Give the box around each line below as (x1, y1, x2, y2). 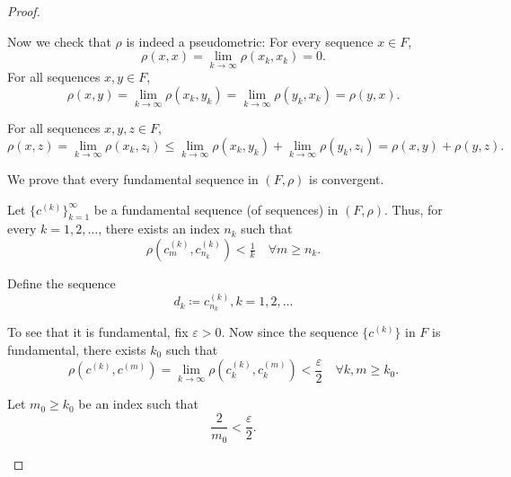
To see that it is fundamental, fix (7, 322, 189, 341)
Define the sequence (7, 274, 116, 293)
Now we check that (7, 31, 111, 50)
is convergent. (309, 170, 384, 189)
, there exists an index (98, 219, 220, 238)
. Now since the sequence (221, 322, 358, 341)
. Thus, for (384, 199, 443, 218)
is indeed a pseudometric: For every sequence (126, 31, 374, 50)
